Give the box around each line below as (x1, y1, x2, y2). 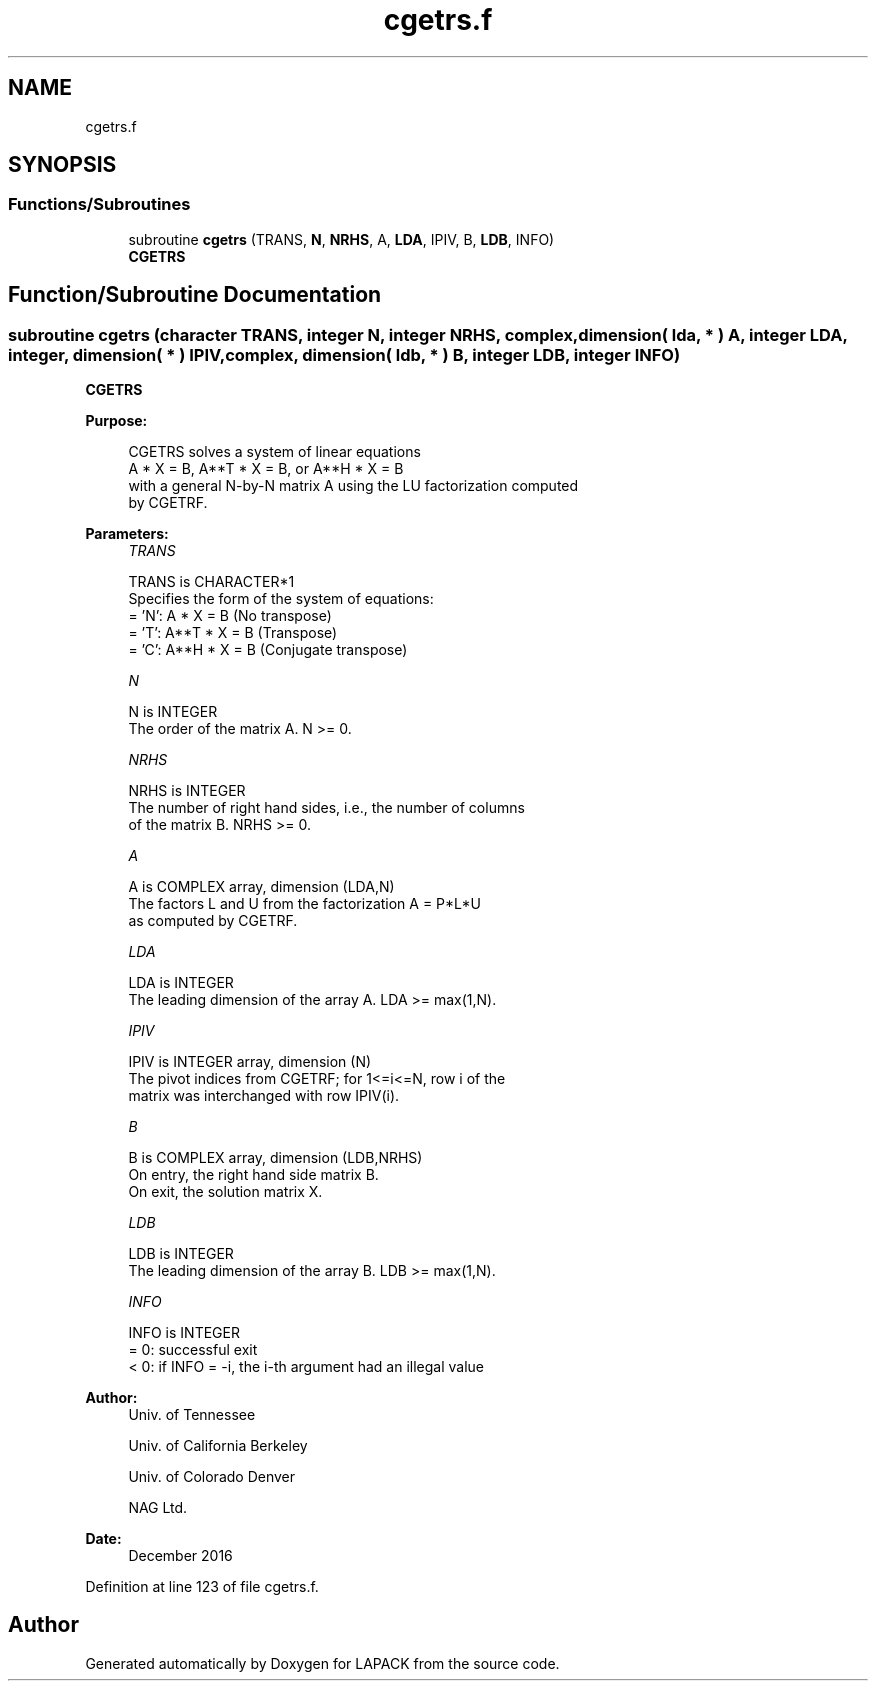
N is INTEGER (128, 703, 218, 721)
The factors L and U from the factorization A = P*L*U (128, 895, 481, 913)
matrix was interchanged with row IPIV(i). (128, 1087, 400, 1105)
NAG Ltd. (128, 1499, 188, 1517)
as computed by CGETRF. (128, 912, 298, 930)
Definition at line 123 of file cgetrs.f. (85, 1578, 319, 1596)
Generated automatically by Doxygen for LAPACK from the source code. (85, 1654, 560, 1672)
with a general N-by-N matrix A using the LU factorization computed (128, 477, 579, 495)
